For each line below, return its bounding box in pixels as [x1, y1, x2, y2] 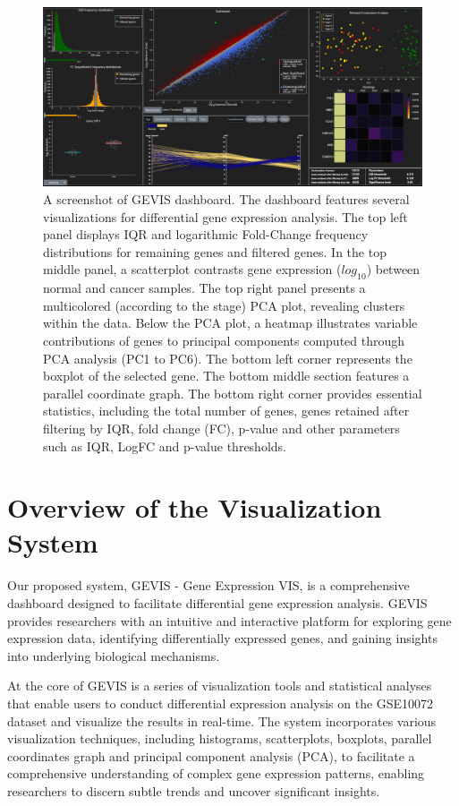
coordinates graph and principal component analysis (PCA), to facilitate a [7, 746, 415, 765]
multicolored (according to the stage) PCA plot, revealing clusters [43, 296, 405, 314]
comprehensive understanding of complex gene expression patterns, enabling [7, 764, 425, 783]
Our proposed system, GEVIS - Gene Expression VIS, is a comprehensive [7, 576, 410, 595]
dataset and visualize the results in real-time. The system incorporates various [7, 711, 437, 730]
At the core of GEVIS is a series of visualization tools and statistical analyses [7, 676, 432, 695]
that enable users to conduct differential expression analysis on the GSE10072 [7, 693, 434, 712]
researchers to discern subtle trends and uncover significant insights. [7, 781, 380, 800]
